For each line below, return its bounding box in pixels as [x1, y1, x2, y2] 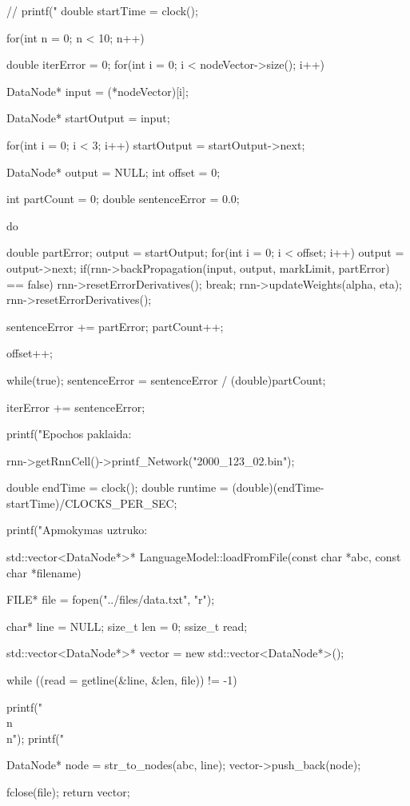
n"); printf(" [6, 729, 64, 746]
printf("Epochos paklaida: [6, 425, 132, 442]
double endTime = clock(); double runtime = [6, 479, 229, 496]
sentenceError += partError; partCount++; [6, 317, 224, 334]
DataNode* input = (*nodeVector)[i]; [6, 82, 189, 99]
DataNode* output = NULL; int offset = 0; [6, 163, 221, 180]
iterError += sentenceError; [6, 398, 145, 415]
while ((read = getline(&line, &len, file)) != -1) [6, 672, 237, 688]
